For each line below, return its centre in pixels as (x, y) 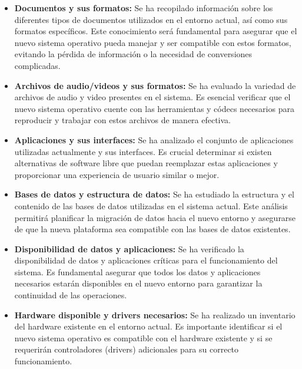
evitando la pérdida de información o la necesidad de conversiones (133, 54)
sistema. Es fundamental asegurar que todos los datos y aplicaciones (137, 271)
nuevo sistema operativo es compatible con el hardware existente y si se (143, 337)
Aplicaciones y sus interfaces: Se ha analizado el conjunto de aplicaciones (154, 139)
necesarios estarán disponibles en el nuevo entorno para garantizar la (138, 283)
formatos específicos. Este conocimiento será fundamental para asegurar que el (156, 31)
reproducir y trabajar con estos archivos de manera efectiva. (123, 120)
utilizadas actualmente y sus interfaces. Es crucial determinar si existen (143, 151)
